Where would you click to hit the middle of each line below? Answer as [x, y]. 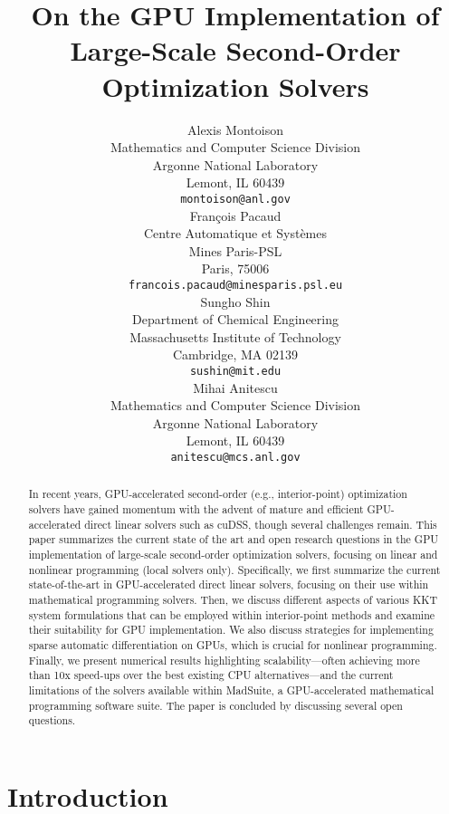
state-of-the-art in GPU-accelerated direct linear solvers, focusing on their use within [229, 584]
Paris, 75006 [235, 268]
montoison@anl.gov [235, 199]
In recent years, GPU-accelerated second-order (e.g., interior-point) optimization [218, 494]
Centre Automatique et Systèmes [235, 233]
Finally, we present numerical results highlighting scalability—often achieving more [224, 660]
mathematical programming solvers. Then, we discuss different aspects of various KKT [233, 600]
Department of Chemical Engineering [235, 319]
